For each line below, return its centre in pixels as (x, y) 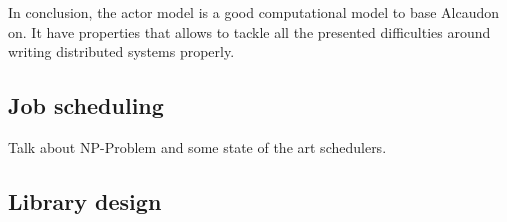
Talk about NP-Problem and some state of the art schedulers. (197, 146)
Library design (85, 200)
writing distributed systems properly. (121, 51)
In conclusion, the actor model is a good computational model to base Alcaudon (254, 12)
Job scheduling (86, 105)
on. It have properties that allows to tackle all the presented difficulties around (249, 31)
